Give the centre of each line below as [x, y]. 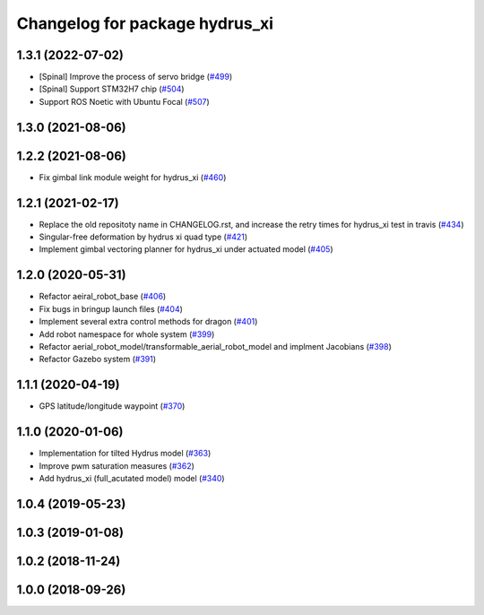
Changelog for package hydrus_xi [145, 23]
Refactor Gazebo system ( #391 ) [98, 359]
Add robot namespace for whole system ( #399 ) [127, 334]
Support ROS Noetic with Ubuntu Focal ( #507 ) [124, 101]
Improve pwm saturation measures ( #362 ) [117, 465]
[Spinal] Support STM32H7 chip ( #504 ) [112, 89]
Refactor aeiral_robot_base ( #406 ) [103, 297]
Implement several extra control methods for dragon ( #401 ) [148, 322]
